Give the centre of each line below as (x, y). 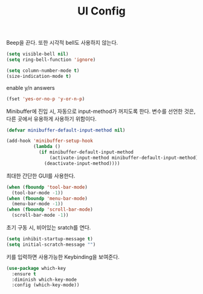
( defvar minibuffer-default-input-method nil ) (66, 130)
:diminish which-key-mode (44, 280)
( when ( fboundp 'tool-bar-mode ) (47, 187)
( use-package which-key (36, 268)
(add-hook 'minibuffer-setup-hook (50, 141)
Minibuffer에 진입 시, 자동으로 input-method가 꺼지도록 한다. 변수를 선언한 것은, (101, 111)
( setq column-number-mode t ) (43, 71)
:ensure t (24, 274)
